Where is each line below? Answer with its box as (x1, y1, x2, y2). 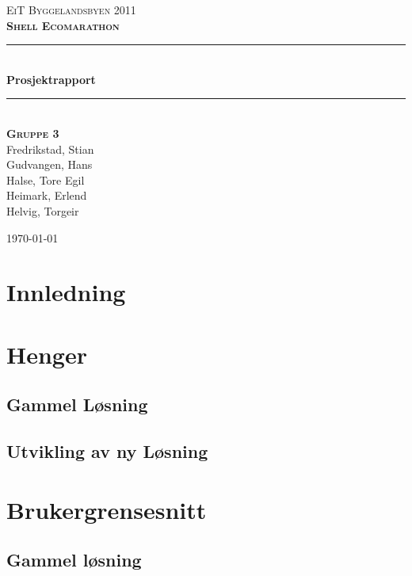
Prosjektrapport (6, 71, 96, 87)
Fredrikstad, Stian (6, 140, 94, 157)
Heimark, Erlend (6, 187, 87, 204)
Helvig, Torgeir (6, 202, 79, 219)
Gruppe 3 (6, 124, 59, 141)
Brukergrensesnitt (6, 493, 207, 525)
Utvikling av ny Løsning (6, 439, 208, 463)
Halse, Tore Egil (6, 171, 85, 188)
